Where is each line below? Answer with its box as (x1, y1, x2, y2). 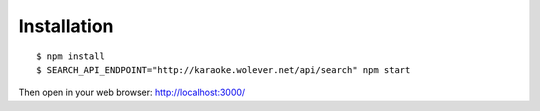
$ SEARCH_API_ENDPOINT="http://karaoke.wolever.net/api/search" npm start (36, 64, 411, 75)
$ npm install (36, 50, 105, 62)
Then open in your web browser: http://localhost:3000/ (18, 86, 246, 99)
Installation (18, 15, 114, 37)
